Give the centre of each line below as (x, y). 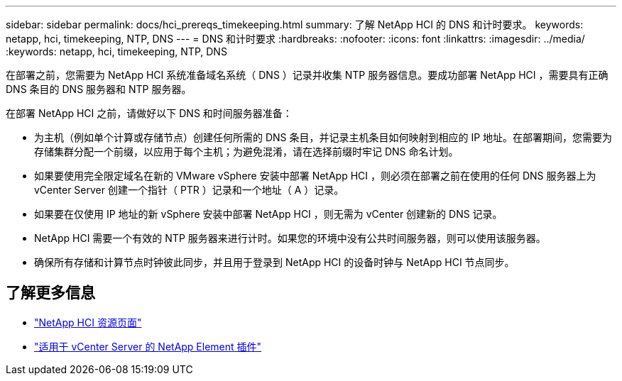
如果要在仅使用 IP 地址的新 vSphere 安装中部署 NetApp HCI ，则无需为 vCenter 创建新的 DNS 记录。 (268, 214)
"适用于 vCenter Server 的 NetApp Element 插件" (148, 346)
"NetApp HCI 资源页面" (88, 322)
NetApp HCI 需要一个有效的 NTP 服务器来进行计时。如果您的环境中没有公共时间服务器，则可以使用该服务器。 (290, 238)
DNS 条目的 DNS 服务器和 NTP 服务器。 (99, 89)
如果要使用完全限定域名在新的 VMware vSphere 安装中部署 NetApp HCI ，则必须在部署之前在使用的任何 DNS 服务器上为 (315, 176)
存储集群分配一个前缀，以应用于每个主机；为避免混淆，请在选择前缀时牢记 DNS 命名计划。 (246, 151)
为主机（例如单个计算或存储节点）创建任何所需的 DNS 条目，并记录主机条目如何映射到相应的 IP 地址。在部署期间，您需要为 (323, 137)
